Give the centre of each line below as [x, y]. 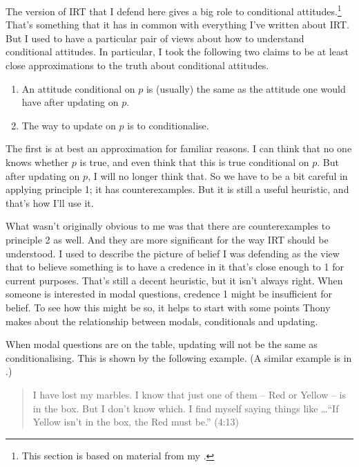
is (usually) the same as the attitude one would [246, 88]
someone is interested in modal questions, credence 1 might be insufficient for [169, 294]
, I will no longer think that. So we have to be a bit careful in [218, 175]
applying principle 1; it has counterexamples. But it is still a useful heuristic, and [177, 189]
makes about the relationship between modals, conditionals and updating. [162, 321]
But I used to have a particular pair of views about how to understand [155, 38]
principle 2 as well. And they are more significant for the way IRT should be [167, 239]
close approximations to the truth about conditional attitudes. [137, 65]
